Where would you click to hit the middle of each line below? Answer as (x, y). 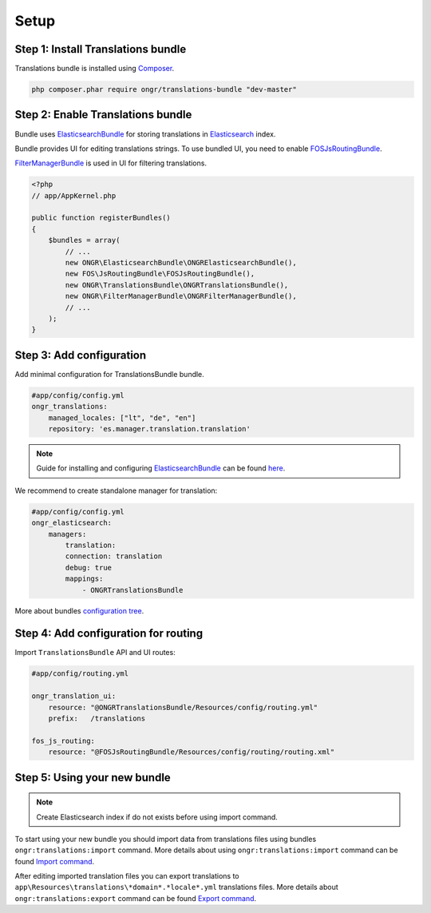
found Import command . (55, 861)
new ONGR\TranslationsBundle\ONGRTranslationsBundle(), (177, 285)
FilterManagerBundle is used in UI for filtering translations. (111, 163)
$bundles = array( (84, 240)
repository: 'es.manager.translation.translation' (149, 429)
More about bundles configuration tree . (79, 610)
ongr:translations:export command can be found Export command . (136, 898)
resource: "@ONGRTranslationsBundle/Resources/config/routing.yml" (183, 707)
